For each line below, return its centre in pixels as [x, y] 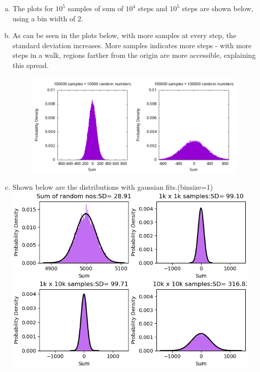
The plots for [33, 8]
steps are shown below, [218, 8]
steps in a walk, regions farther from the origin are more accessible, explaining [134, 55]
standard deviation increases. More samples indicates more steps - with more [132, 45]
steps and [153, 8]
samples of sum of [95, 8]
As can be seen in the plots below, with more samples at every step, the [124, 35]
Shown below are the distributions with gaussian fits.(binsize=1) [113, 187]
